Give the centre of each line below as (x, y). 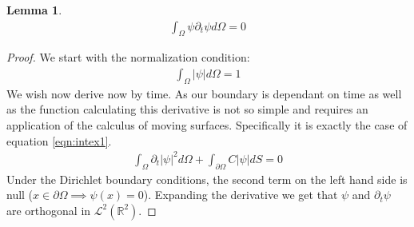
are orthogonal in (49, 210)
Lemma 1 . (34, 10)
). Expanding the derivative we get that (241, 195)
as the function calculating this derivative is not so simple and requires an (187, 109)
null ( (20, 195)
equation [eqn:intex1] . (59, 140)
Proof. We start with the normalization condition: (128, 57)
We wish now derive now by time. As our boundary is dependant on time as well (204, 93)
